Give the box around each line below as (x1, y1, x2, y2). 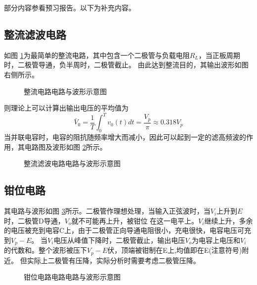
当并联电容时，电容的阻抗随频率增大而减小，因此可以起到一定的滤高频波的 (4, 132, 246, 142)
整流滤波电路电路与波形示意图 (24, 158, 121, 169)
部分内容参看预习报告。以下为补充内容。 (4, 2, 135, 12)
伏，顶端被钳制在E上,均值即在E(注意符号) (107, 245, 242, 255)
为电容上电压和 (192, 234, 241, 245)
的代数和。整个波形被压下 (4, 245, 87, 255)
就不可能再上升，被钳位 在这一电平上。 (71, 215, 199, 226)
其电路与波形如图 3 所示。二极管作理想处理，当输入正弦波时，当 (4, 206, 211, 216)
